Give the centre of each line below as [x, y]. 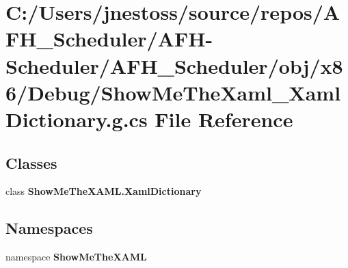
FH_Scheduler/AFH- [109, 39]
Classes [31, 162]
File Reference [224, 119]
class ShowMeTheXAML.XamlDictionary [104, 191]
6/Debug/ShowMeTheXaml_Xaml [173, 92]
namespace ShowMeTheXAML [76, 257]
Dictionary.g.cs [77, 119]
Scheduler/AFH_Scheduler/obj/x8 [174, 65]
